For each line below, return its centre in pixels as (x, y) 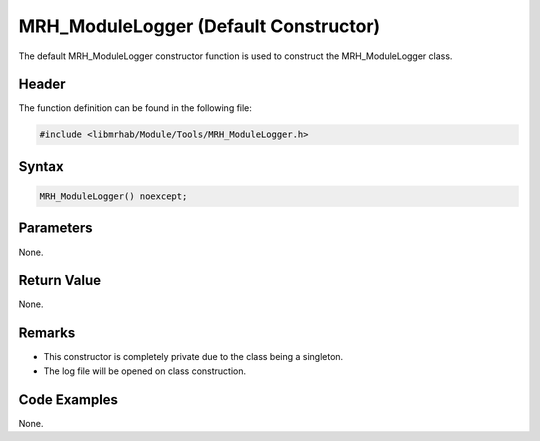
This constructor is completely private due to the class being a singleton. (193, 357)
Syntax (41, 166)
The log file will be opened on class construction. (145, 371)
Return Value (60, 280)
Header (42, 84)
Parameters (55, 228)
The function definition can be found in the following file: (135, 108)
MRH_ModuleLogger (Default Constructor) (199, 26)
